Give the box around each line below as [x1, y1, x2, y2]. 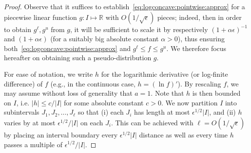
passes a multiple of [4, 139, 62, 149]
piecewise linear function [4, 12, 77, 22]
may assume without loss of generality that [4, 88, 133, 98]
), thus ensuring [177, 34, 225, 44]
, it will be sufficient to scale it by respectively [70, 24, 208, 34]
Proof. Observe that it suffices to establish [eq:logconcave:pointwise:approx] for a [4, 1, 245, 11]
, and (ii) [209, 107, 236, 117]
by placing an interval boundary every [4, 129, 118, 139]
